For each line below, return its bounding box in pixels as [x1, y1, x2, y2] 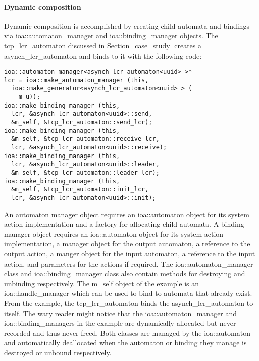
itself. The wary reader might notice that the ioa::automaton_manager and [4, 307, 237, 318]
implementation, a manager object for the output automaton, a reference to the [4, 238, 250, 249]
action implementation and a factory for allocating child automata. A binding [4, 219, 244, 229]
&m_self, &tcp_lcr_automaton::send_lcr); [11, 119, 152, 126]
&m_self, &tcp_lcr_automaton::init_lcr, [11, 186, 149, 193]
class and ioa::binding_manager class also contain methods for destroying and [4, 268, 245, 279]
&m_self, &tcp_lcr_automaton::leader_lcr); [11, 169, 160, 177]
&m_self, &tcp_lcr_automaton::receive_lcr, [11, 135, 160, 143]
